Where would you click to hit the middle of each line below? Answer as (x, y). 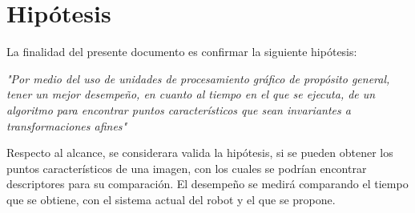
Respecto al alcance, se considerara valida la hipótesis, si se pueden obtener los (200, 153)
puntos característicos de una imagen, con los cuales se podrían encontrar (187, 168)
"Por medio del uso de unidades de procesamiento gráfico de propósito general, (198, 78)
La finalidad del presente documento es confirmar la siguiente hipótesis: (182, 52)
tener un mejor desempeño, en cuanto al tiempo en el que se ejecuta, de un (191, 94)
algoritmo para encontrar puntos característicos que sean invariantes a (179, 109)
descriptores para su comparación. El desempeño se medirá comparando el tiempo (207, 184)
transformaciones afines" (67, 125)
